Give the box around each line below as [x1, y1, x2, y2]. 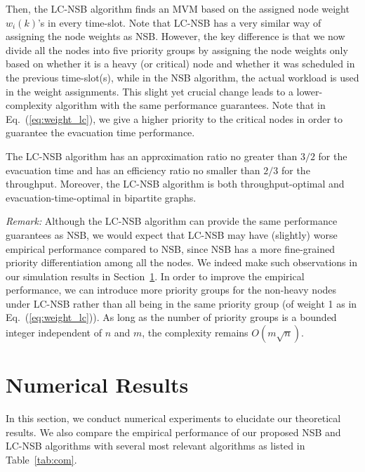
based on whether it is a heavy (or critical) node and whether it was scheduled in [6, 56, 355, 71]
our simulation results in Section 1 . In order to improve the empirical [6, 268, 305, 283]
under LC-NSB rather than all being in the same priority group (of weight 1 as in [6, 296, 357, 310]
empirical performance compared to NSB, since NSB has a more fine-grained [6, 241, 335, 256]
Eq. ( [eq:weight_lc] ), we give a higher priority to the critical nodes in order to [6, 111, 343, 126]
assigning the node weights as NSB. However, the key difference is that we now [6, 29, 345, 44]
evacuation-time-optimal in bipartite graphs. [6, 190, 197, 204]
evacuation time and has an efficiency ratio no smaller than [6, 162, 260, 177]
